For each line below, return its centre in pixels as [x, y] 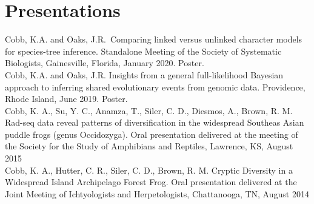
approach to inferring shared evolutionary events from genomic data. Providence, [155, 87]
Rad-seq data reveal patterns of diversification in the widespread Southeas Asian [155, 122]
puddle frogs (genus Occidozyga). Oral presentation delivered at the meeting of [152, 134]
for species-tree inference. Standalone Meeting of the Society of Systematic [143, 51]
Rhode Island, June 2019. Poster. [66, 99]
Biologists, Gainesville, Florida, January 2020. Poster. [105, 63]
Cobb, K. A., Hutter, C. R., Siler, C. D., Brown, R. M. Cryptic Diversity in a [149, 170]
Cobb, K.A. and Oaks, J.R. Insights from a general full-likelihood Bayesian [144, 74]
